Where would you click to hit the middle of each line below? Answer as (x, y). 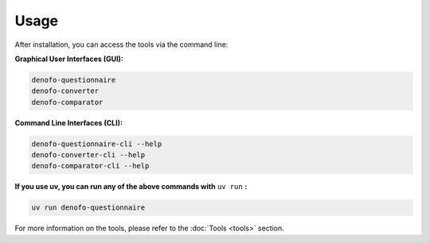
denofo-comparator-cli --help (90, 166)
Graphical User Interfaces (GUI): (69, 59)
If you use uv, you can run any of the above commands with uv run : (131, 187)
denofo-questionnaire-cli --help (97, 144)
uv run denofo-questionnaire (88, 208)
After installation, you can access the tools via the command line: (121, 44)
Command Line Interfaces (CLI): (69, 122)
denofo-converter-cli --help (88, 155)
